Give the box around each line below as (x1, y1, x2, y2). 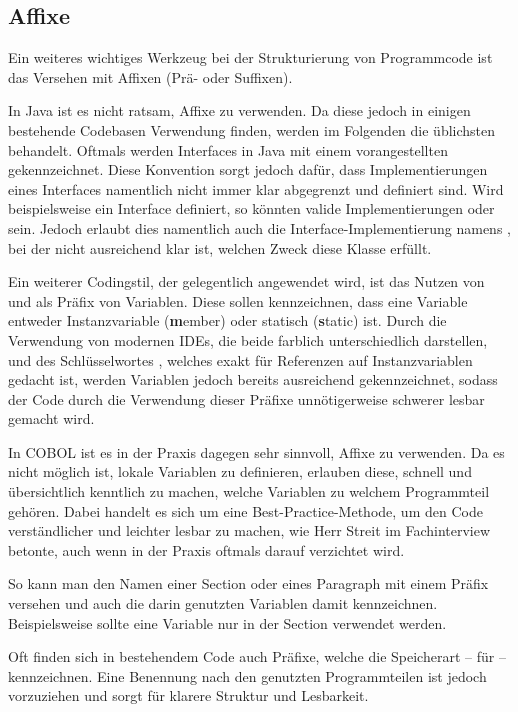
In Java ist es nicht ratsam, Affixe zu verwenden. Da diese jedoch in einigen (8, 100, 471, 121)
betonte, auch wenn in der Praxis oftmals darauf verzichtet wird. (8, 539, 405, 560)
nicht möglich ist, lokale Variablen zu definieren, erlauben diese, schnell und (8, 461, 472, 482)
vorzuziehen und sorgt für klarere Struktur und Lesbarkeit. (8, 685, 369, 706)
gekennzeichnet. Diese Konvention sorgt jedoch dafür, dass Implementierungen (8, 159, 488, 180)
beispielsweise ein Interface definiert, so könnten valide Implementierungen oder (8, 198, 495, 219)
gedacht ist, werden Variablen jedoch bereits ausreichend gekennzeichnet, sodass (8, 369, 498, 390)
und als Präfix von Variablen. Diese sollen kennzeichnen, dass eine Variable (8, 290, 468, 311)
